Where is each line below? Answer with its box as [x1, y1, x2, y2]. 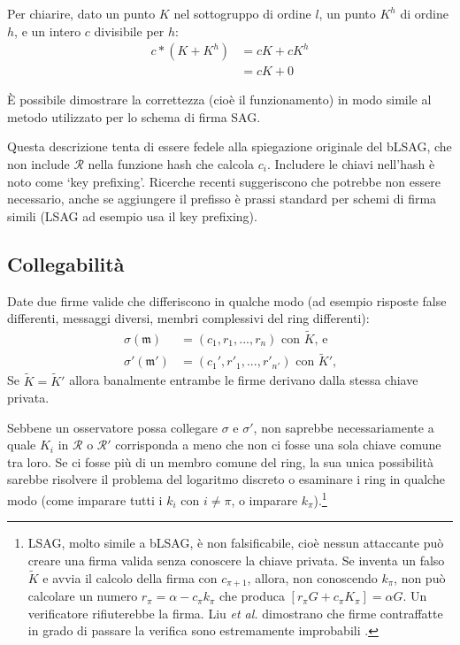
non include [7, 155, 70, 173]
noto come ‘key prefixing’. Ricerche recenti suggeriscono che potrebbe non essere [7, 172, 441, 190]
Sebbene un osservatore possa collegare [7, 418, 218, 436]
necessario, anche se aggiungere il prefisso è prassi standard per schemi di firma [7, 189, 437, 208]
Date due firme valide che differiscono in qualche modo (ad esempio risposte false [7, 291, 447, 310]
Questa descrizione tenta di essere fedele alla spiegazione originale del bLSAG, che [7, 137, 452, 156]
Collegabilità [7, 250, 125, 277]
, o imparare [231, 490, 298, 509]
